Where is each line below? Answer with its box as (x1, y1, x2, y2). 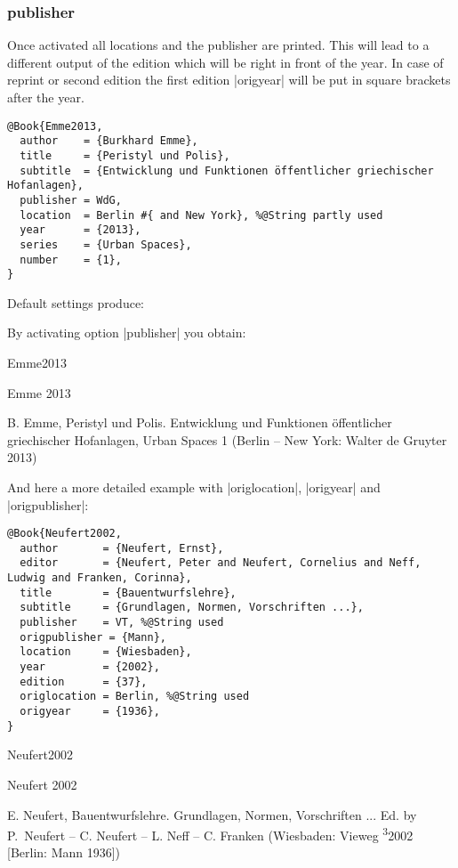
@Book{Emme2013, (7, 119, 103, 133)
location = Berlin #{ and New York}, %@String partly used (20, 208, 383, 222)
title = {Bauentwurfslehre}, (20, 586, 237, 599)
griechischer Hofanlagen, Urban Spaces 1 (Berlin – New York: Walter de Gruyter (7, 430, 447, 449)
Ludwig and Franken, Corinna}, (7, 572, 192, 585)
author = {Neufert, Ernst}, (20, 541, 224, 555)
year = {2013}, (20, 223, 141, 237)
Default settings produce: (7, 293, 145, 312)
